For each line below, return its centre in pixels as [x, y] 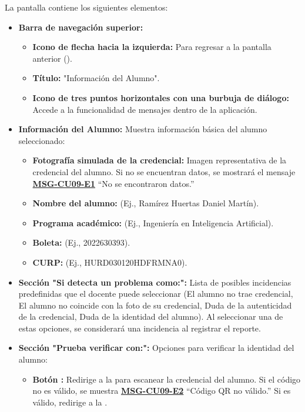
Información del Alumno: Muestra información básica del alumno [143, 129]
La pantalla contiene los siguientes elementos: [86, 7]
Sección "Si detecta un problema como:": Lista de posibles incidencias [155, 282]
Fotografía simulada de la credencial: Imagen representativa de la [160, 160]
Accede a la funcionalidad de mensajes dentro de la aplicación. [145, 109]
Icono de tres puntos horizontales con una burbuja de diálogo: [161, 97]
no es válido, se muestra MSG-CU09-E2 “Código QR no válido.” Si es [162, 391]
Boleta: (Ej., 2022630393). [81, 242]
